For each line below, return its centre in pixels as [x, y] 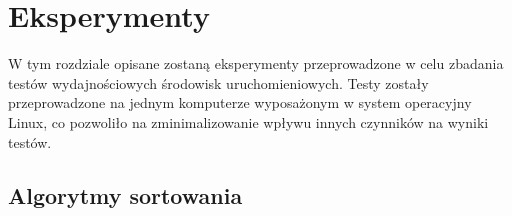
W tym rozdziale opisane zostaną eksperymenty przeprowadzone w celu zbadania [256, 63]
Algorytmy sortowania [125, 195]
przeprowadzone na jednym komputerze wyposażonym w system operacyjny [240, 102]
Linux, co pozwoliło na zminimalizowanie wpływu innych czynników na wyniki [248, 121]
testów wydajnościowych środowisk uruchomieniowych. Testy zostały [218, 82]
